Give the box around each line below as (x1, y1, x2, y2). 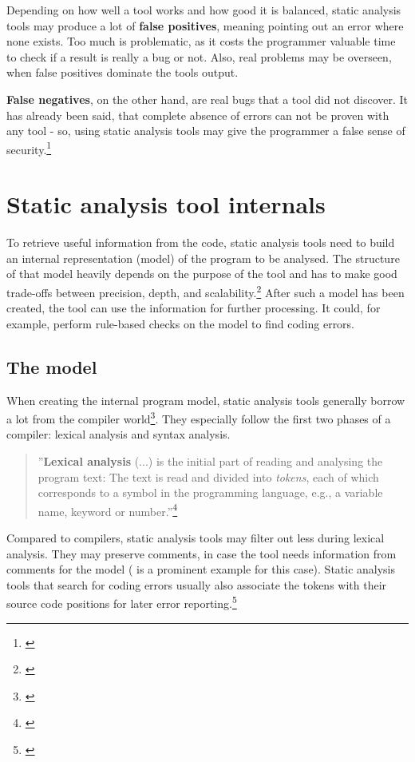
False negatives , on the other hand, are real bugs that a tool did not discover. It (6, 90, 409, 107)
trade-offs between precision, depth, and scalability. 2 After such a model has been (6, 281, 405, 300)
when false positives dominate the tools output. (6, 64, 239, 81)
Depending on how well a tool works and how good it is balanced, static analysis (6, 2, 401, 18)
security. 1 (6, 138, 52, 157)
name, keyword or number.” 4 (38, 500, 178, 519)
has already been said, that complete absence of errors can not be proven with (6, 106, 389, 123)
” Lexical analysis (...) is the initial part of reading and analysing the (38, 452, 383, 469)
